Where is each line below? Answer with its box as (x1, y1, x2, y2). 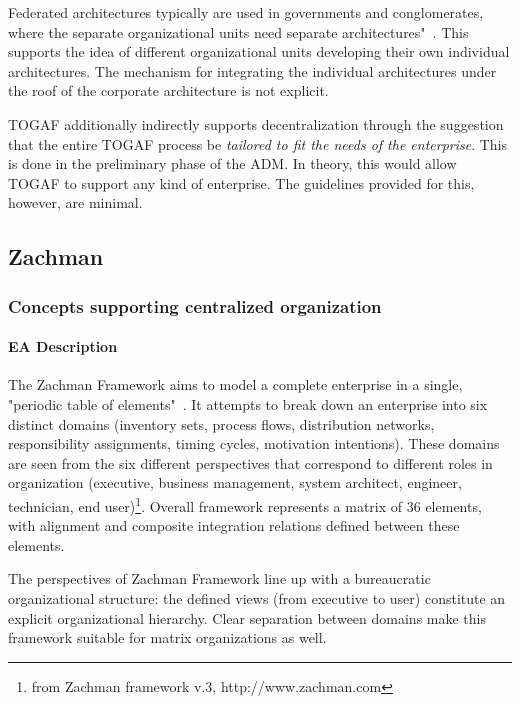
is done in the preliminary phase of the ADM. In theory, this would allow (8, 153, 457, 174)
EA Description (8, 336, 118, 357)
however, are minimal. (8, 192, 143, 213)
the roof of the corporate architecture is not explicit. (8, 80, 329, 101)
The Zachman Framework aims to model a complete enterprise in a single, (8, 374, 463, 395)
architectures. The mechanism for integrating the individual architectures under (8, 60, 497, 81)
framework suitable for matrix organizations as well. (8, 627, 327, 648)
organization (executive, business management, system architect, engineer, (8, 472, 462, 493)
